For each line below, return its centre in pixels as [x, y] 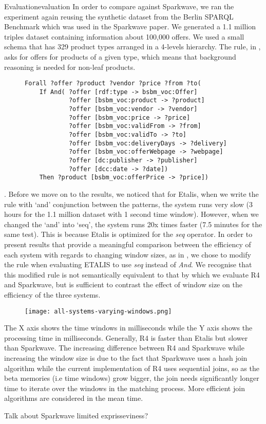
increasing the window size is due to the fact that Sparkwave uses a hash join [126, 358]
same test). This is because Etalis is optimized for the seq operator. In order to [128, 234]
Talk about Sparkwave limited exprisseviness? [76, 415]
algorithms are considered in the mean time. [74, 398]
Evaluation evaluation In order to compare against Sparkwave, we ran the [119, 6]
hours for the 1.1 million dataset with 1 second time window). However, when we [131, 214]
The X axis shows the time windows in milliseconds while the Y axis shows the [128, 328]
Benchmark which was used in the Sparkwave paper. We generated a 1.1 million [130, 26]
